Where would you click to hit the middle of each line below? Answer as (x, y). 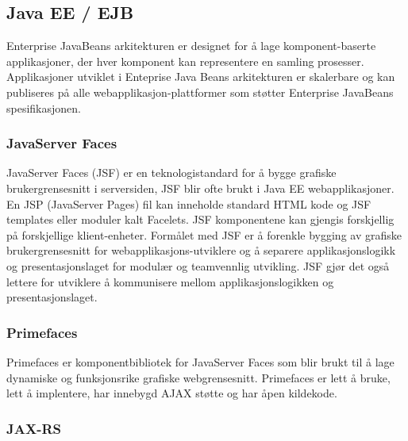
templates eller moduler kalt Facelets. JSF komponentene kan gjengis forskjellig (200, 219)
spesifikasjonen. (44, 107)
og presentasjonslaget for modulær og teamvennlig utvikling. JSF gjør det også (198, 265)
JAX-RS (34, 428)
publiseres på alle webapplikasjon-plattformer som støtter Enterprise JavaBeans (200, 92)
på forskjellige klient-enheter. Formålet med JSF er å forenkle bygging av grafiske (204, 234)
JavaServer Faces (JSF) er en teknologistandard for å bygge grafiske (171, 173)
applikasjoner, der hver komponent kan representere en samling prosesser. (185, 61)
